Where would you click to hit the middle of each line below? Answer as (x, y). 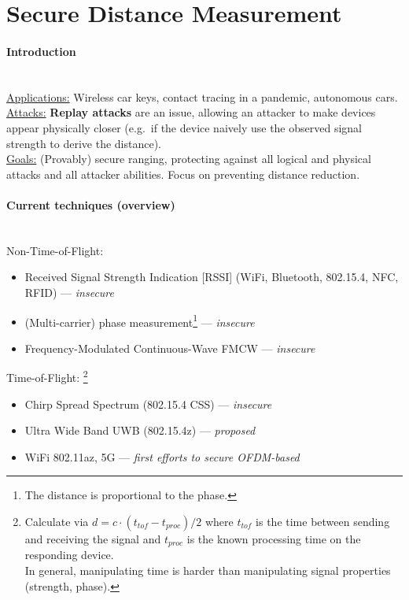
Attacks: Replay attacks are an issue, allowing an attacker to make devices (191, 112)
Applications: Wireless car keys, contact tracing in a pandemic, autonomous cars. (202, 96)
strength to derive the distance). (84, 143)
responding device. (69, 555)
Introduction (41, 51)
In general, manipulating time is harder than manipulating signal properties (208, 570)
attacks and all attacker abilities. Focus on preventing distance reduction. (183, 174)
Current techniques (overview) (91, 204)
